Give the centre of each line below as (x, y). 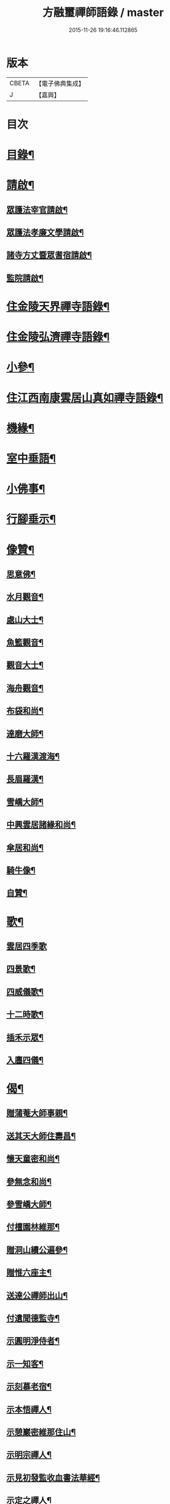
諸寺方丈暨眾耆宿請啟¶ (49, 255)
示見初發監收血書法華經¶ (53, 1477)
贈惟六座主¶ (29, 1273)
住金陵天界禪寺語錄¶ (58, 307)
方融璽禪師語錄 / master (103, 13)
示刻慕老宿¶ (29, 1386)
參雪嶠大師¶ (29, 1204)
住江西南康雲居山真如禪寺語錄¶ (85, 398)
